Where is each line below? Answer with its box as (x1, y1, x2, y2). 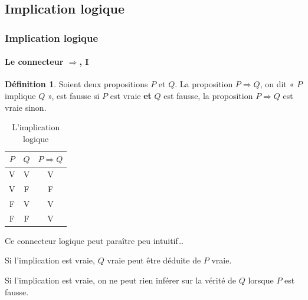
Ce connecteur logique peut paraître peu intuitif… (5, 234, 184, 246)
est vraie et (110, 90, 152, 102)
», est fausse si (47, 90, 100, 102)
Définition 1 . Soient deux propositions (5, 78, 148, 90)
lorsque (248, 274, 274, 286)
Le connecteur (5, 55, 64, 68)
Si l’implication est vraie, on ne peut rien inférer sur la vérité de (5, 274, 237, 286)
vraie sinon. (5, 101, 47, 113)
